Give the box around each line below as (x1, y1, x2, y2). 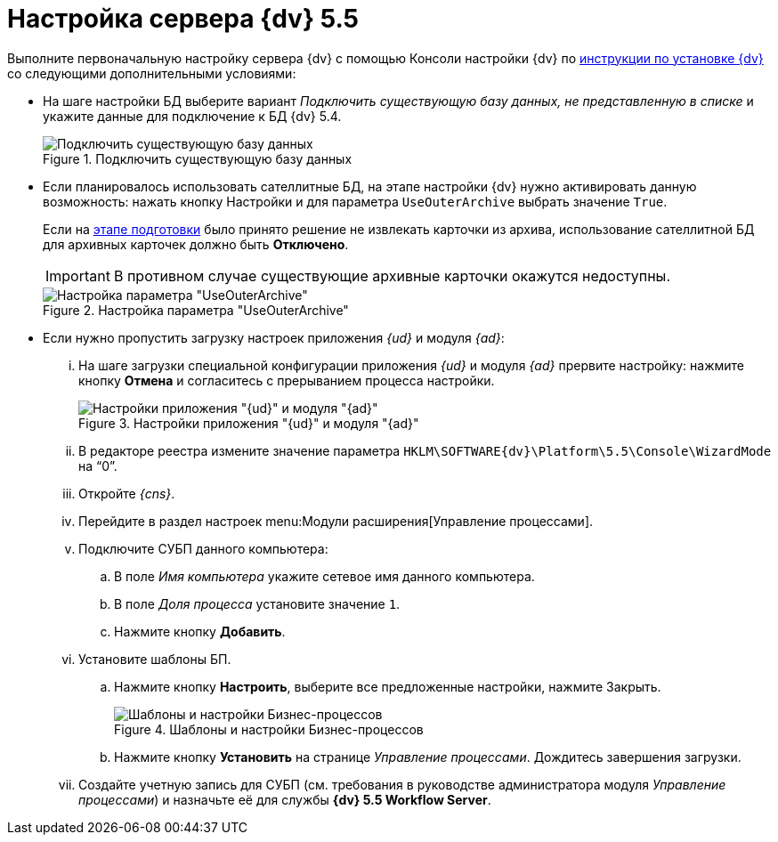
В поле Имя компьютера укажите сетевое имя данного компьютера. (114, 568, 535, 584)
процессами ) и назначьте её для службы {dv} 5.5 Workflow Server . (78, 791, 491, 807)
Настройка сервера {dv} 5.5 (7, 4, 360, 34)
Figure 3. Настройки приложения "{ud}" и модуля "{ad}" (78, 415, 419, 431)
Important (45, 266, 110, 285)
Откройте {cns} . (78, 485, 175, 501)
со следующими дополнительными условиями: (7, 65, 296, 81)
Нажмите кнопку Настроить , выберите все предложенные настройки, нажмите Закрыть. (114, 678, 661, 694)
